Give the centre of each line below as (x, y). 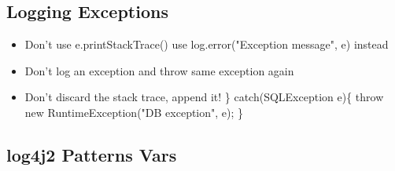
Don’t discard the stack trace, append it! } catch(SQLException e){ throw (204, 97)
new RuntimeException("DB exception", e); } (134, 112)
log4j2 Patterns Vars (92, 154)
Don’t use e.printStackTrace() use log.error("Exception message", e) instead (207, 44)
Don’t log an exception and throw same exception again (159, 70)
